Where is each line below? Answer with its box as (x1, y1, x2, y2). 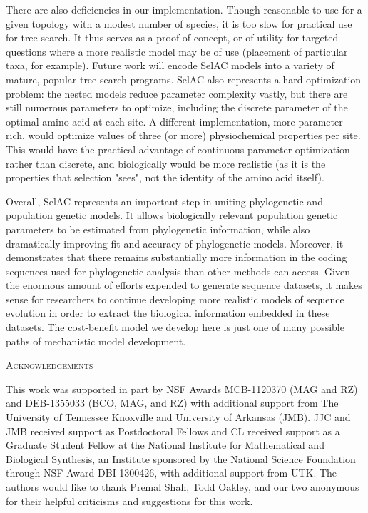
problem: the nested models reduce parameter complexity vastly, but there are (6, 86, 348, 101)
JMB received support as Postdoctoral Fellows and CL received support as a (6, 423, 340, 438)
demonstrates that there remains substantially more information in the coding (6, 250, 347, 265)
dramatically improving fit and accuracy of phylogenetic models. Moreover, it (6, 235, 344, 250)
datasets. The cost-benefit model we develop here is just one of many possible (6, 320, 344, 335)
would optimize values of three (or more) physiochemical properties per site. (28, 128, 361, 143)
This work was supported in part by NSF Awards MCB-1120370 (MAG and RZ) (6, 381, 358, 396)
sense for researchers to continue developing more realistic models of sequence (6, 291, 344, 306)
